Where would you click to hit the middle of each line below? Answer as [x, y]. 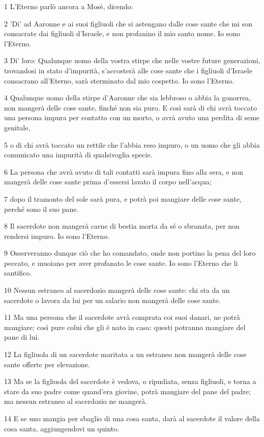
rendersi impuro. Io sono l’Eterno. [57, 236]
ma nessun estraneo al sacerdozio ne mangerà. [76, 401]
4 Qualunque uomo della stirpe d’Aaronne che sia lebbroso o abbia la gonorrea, [128, 98]
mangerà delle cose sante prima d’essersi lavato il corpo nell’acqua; [108, 182]
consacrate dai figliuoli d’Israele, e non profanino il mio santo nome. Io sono [122, 33]
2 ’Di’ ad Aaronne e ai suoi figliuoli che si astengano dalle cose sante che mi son [128, 23]
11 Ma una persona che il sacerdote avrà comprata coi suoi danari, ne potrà [122, 317]
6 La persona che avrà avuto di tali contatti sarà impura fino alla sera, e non [124, 171]
